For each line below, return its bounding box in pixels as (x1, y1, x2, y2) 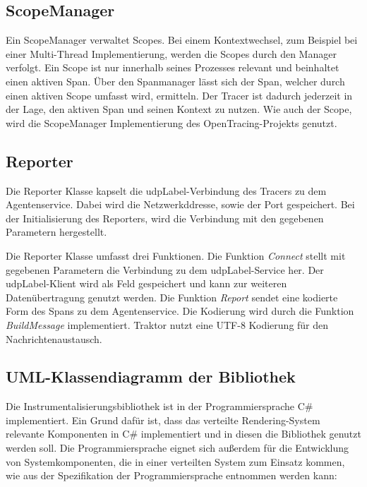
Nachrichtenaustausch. (6, 331, 102, 346)
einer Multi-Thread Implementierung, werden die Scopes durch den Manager (6, 46, 337, 61)
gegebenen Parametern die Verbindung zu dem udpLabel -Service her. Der (6, 262, 324, 277)
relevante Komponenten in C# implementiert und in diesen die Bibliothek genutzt (6, 426, 361, 441)
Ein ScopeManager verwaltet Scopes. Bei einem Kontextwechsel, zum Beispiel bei (6, 32, 358, 47)
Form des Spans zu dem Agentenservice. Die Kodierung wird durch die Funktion (6, 303, 354, 318)
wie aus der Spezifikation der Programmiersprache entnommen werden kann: (6, 468, 337, 483)
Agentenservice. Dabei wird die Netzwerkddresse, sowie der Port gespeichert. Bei (6, 197, 355, 212)
